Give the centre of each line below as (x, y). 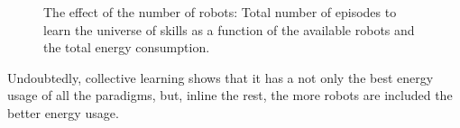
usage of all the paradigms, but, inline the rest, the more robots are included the (230, 95)
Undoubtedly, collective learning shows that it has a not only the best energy (221, 77)
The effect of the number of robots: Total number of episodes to (220, 12)
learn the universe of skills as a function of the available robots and (229, 29)
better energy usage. (63, 112)
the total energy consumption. (127, 47)
